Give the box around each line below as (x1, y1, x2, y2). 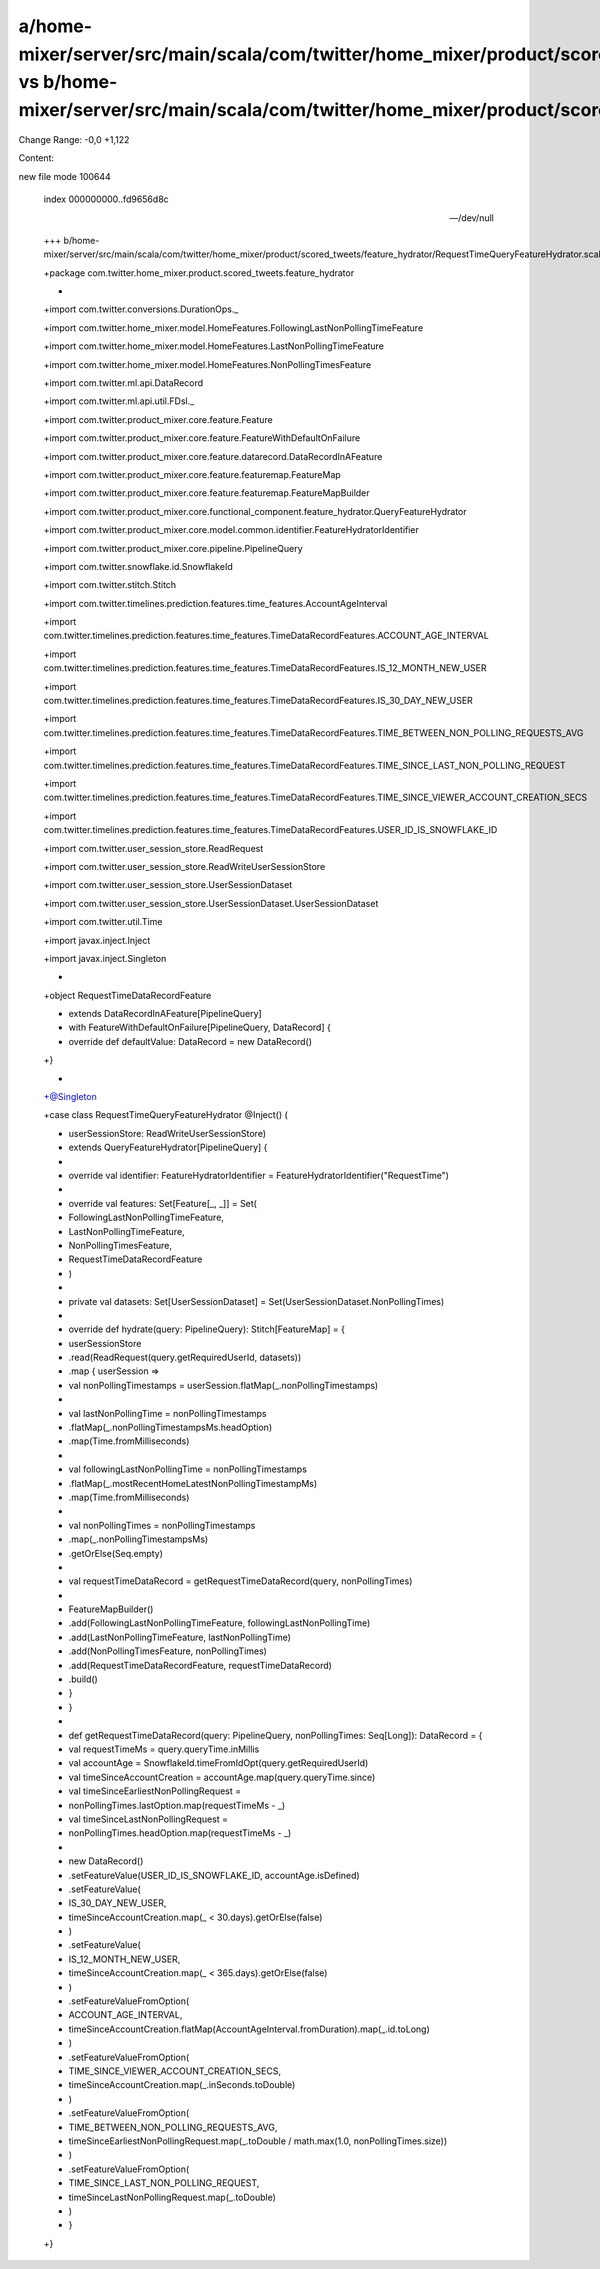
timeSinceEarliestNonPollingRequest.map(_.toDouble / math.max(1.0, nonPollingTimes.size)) (68, 2135, 448, 2147)
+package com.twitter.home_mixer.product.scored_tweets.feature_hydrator (43, 266, 355, 279)
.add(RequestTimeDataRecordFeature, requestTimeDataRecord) (68, 1659, 332, 1671)
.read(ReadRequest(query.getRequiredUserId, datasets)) (68, 1351, 302, 1364)
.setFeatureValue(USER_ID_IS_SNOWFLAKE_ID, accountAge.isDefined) (68, 1869, 360, 1881)
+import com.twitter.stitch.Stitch (43, 579, 177, 591)
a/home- (18, 15, 93, 37)
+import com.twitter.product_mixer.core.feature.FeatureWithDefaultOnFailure (43, 432, 361, 444)
